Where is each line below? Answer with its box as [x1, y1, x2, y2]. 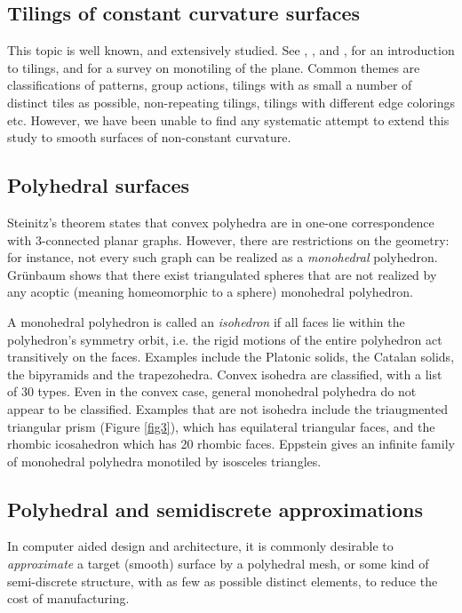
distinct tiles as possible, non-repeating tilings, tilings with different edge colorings [7, 92, 455, 111]
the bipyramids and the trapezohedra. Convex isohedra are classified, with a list [7, 364, 442, 383]
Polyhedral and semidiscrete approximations [7, 495, 423, 522]
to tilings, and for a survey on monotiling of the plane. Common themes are [7, 58, 420, 76]
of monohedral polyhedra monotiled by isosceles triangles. [7, 451, 322, 470]
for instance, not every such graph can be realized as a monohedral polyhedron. [7, 248, 438, 267]
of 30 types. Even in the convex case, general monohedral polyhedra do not [7, 382, 417, 401]
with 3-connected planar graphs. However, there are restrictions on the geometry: [7, 230, 450, 249]
